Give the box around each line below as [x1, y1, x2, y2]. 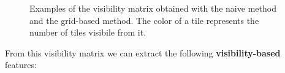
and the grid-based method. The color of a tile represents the [29, 13, 259, 26]
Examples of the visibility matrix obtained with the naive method [29, 2, 276, 14]
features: [5, 58, 37, 71]
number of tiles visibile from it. [29, 26, 146, 39]
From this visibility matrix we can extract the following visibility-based [5, 46, 281, 59]
